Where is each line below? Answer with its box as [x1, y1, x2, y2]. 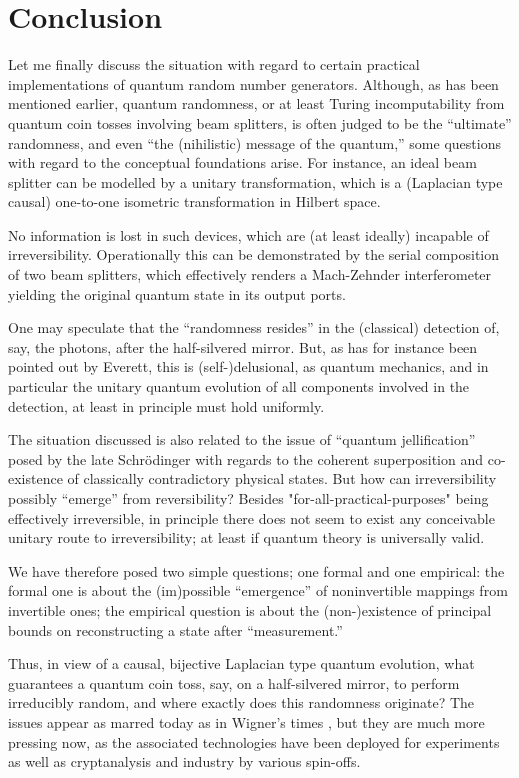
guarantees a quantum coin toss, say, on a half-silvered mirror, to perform [8, 672, 460, 693]
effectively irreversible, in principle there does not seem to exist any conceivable [8, 507, 495, 528]
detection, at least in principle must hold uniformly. [8, 395, 325, 416]
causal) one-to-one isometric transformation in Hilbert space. [8, 191, 381, 212]
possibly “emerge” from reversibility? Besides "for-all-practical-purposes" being [8, 488, 489, 508]
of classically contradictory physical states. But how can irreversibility [67, 468, 497, 489]
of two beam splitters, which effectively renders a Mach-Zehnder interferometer [8, 264, 492, 285]
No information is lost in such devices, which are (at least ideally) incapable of [8, 224, 489, 245]
